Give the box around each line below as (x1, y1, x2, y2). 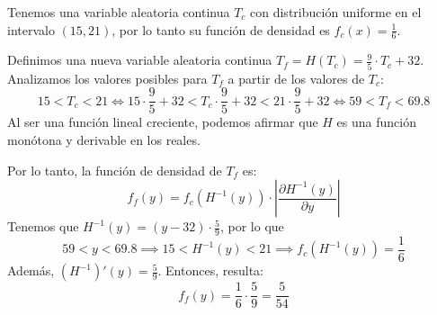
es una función (336, 112, 416, 131)
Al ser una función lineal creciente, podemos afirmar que (7, 112, 318, 131)
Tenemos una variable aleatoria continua (7, 3, 230, 21)
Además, (7, 261, 55, 280)
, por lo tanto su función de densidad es (111, 20, 330, 39)
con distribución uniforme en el (250, 3, 422, 21)
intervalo (7, 20, 55, 39)
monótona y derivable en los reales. (7, 130, 201, 148)
